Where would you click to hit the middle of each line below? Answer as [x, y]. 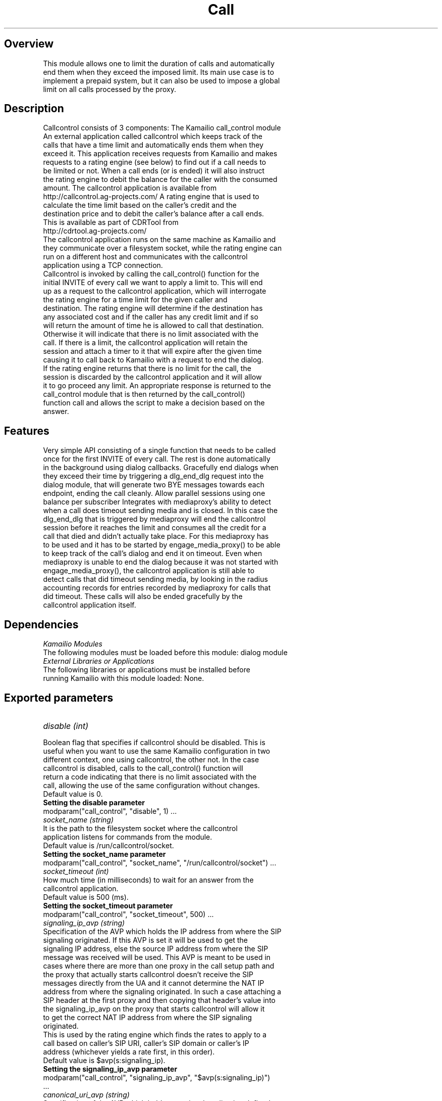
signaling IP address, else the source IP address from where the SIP [156, 948]
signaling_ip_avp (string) [84, 923]
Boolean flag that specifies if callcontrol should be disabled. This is [154, 742]
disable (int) [66, 726]
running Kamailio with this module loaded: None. [124, 678]
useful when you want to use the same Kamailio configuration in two [157, 751]
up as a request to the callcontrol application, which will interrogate [155, 291]
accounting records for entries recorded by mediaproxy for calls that [157, 588]
